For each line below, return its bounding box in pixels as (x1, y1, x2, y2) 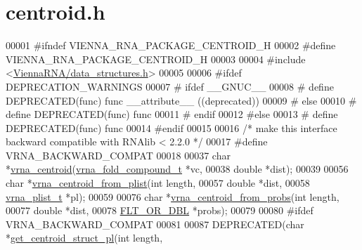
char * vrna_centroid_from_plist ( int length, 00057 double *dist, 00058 (6, 176, 310, 190)
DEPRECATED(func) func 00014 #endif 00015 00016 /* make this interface (6, 120, 337, 135)
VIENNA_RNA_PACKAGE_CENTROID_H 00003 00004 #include (6, 51, 306, 66)
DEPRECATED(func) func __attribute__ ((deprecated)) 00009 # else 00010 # (6, 93, 357, 107)
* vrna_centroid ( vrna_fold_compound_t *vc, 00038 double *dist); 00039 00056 (6, 162, 349, 176)
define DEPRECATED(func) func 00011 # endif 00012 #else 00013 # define (6, 107, 338, 121)
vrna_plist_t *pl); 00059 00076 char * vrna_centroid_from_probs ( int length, (6, 189, 340, 204)
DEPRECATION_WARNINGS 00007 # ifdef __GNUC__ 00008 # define (6, 79, 334, 93)
